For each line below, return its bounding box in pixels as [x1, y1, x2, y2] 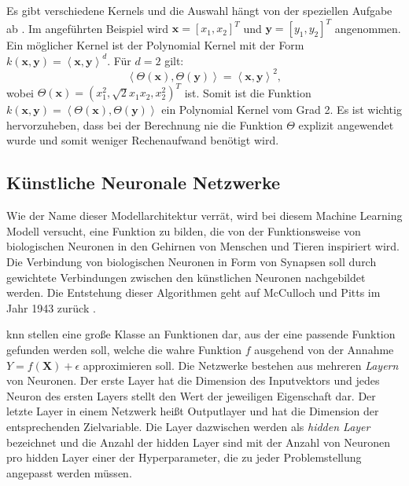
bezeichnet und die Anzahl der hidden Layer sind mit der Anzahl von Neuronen [6, 433, 391, 450]
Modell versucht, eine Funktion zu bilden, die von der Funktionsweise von [6, 222, 361, 239]
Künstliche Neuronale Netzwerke [6, 170, 281, 195]
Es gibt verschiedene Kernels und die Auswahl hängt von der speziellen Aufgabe [6, 2, 392, 18]
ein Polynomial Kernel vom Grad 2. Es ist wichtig [161, 101, 402, 118]
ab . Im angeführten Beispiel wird [6, 20, 169, 36]
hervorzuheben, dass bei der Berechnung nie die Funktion [6, 116, 283, 133]
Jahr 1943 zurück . [6, 299, 96, 316]
